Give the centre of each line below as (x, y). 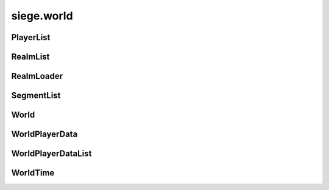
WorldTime (33, 173)
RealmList (30, 57)
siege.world (42, 16)
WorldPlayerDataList (51, 154)
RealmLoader (37, 76)
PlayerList (31, 37)
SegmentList (36, 96)
